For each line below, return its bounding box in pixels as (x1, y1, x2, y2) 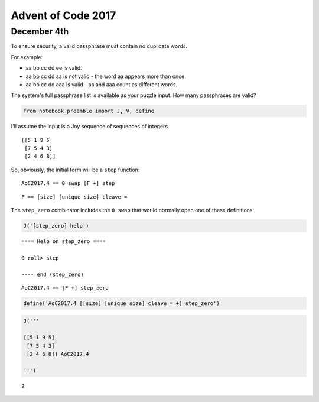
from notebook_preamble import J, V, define (23, 108, 155, 115)
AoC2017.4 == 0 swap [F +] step (21, 180, 115, 187)
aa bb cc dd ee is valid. (25, 64, 82, 72)
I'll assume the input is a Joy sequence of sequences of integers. (11, 123, 170, 130)
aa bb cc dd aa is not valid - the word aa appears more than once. (25, 73, 186, 80)
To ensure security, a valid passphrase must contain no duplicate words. (11, 43, 187, 50)
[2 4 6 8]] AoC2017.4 (27, 351, 89, 358)
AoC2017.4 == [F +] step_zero (21, 284, 109, 291)
